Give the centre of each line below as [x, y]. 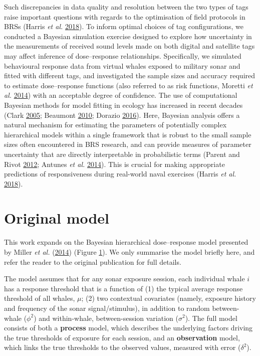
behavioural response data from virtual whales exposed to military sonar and [122, 65]
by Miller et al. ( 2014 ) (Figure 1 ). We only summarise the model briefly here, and [129, 252]
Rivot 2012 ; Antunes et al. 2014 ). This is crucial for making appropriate [114, 164]
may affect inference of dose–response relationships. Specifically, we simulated [123, 55]
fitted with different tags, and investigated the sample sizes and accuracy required [130, 75]
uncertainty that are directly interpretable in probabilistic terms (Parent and [122, 154]
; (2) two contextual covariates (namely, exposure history [169, 298]
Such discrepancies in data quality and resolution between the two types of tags [126, 7]
